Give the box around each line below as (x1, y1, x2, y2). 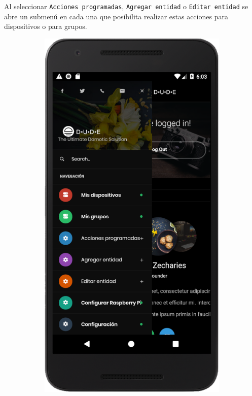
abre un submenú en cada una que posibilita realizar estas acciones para (4, 11, 228, 21)
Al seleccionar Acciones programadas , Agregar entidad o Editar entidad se (4, 1, 248, 11)
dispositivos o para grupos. (4, 21, 87, 31)
